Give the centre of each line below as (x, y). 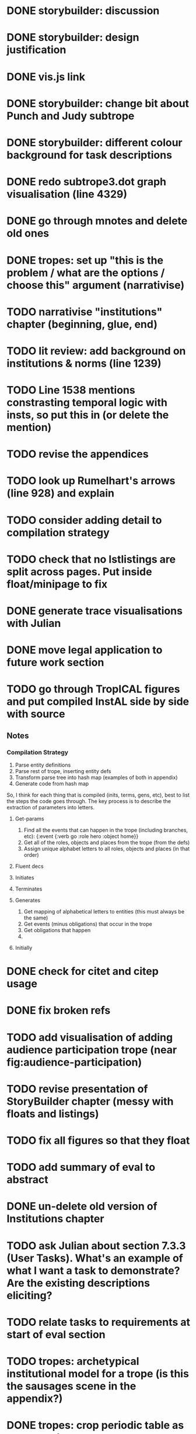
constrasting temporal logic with (87, 403)
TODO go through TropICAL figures (93, 689)
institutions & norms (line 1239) (84, 363)
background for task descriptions (90, 155)
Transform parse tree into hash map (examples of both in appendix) (96, 778)
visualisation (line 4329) (67, 194)
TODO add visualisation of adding (90, 1037)
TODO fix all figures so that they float (98, 1140)
